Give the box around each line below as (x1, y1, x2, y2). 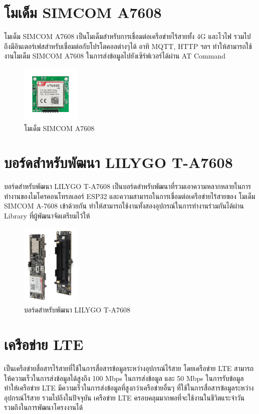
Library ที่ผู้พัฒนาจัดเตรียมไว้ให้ (4, 210, 90, 220)
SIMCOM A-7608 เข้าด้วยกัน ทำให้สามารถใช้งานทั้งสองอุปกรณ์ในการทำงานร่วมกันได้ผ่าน (4, 200, 244, 211)
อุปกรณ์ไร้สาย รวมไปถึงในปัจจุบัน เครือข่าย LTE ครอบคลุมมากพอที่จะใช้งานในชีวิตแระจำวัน (4, 392, 244, 402)
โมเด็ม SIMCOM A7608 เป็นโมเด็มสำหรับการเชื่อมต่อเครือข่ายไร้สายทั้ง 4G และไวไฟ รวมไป (4, 31, 251, 41)
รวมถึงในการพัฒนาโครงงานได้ (4, 402, 83, 412)
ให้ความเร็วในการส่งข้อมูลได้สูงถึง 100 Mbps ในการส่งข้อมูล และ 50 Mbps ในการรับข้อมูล (4, 372, 244, 383)
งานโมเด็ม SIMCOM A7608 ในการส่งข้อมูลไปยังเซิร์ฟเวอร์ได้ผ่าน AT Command (4, 50, 225, 61)
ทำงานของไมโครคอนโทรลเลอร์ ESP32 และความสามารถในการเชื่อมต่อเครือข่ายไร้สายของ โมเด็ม (4, 190, 255, 201)
